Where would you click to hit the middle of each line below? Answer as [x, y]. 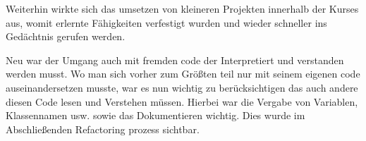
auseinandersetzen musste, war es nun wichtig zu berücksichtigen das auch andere [182, 87]
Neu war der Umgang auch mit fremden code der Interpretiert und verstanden [175, 60]
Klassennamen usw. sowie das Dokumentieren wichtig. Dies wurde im [155, 115]
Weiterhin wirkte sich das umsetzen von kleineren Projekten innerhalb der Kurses [182, 8]
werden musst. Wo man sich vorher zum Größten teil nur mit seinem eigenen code [183, 74]
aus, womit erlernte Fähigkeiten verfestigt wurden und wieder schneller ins [166, 22]
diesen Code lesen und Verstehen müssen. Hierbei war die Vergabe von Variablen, [182, 101]
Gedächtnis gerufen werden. [66, 36]
